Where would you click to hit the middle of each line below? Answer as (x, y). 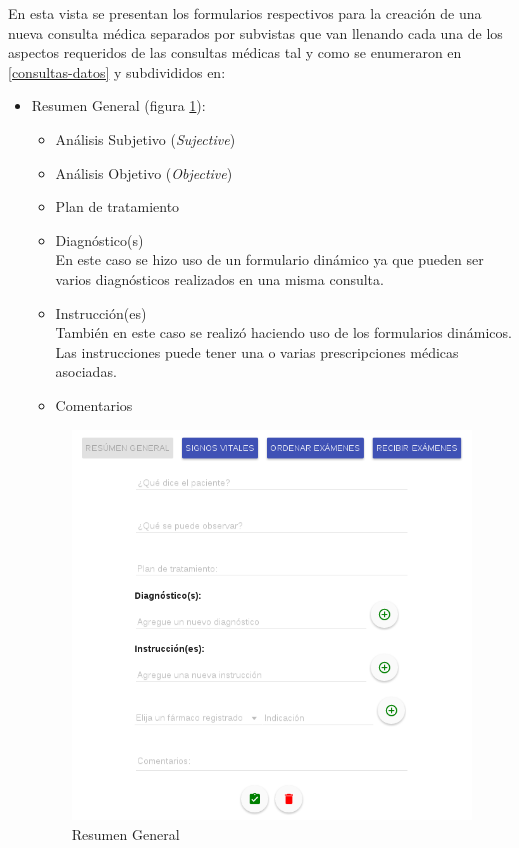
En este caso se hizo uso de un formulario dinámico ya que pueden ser (269, 259)
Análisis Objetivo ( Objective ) (144, 172)
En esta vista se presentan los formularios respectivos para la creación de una (245, 13)
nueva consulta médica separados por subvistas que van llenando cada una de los (255, 32)
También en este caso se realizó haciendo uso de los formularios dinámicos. (283, 332)
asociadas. (86, 371)
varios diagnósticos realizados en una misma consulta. (219, 278)
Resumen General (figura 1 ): (118, 105)
